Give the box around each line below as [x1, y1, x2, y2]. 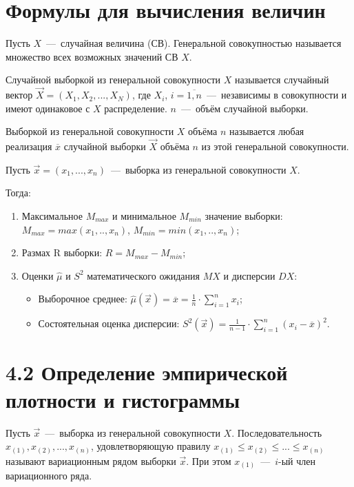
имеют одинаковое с [6, 101, 90, 115]
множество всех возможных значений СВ [6, 49, 178, 63]
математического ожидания [87, 268, 200, 282]
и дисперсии [223, 268, 275, 282]
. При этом [186, 453, 231, 468]
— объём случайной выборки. [180, 101, 309, 115]
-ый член [278, 453, 315, 468]
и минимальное [112, 208, 176, 222]
